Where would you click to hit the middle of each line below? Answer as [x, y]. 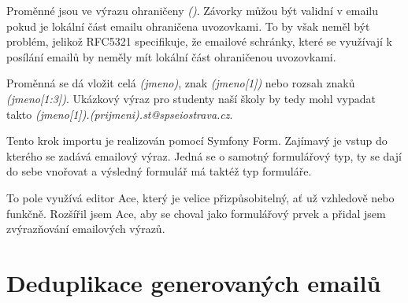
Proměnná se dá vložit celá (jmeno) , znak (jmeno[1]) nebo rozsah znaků [181, 83]
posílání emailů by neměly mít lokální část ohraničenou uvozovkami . [171, 56]
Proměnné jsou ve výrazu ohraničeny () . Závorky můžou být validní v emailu [192, 10]
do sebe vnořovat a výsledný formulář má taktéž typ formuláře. [159, 171]
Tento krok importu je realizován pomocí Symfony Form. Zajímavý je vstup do [197, 140]
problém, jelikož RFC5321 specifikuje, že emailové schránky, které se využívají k [199, 41]
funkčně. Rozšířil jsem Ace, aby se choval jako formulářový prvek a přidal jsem [196, 213]
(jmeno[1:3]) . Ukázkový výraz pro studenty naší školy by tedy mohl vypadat [191, 98]
